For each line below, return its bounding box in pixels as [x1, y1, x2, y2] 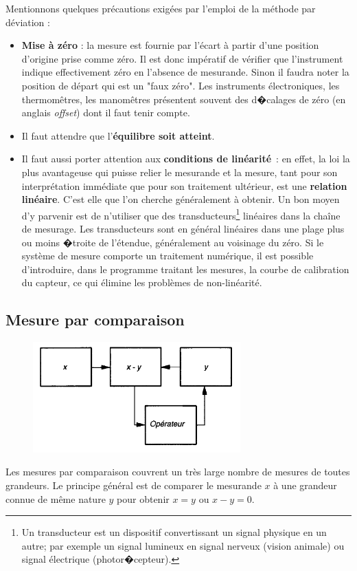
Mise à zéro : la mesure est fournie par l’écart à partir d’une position [21, 38, 319, 52]
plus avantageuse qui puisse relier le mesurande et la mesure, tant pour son [21, 164, 338, 179]
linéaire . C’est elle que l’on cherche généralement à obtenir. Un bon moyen [21, 192, 340, 206]
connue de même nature [5, 491, 106, 506]
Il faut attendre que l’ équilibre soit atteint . [21, 128, 215, 142]
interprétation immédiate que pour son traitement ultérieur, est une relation [21, 178, 347, 193]
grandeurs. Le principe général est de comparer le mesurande [5, 477, 262, 492]
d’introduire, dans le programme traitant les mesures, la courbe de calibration [21, 261, 349, 276]
